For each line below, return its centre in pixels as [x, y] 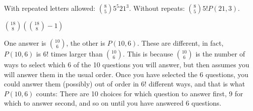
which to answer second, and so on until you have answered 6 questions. [113, 103]
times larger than [77, 54]
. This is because [148, 54]
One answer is [25, 43]
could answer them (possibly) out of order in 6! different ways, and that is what [125, 84]
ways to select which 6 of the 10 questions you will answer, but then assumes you [127, 64]
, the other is [86, 43]
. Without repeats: [157, 8]
